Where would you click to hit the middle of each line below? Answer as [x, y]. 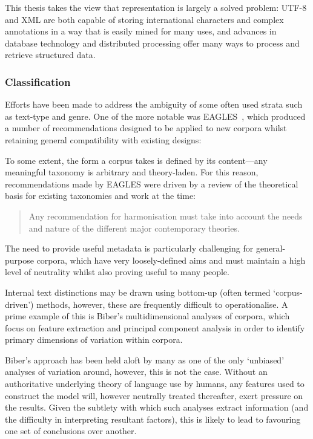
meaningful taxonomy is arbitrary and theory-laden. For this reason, [132, 172]
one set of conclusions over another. [71, 431]
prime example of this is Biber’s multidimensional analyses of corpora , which [147, 316]
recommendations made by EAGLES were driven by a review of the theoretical [152, 184]
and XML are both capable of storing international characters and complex [144, 19]
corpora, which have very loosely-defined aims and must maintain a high [171, 260]
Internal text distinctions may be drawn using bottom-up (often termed [138, 292]
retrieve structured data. [50, 55]
